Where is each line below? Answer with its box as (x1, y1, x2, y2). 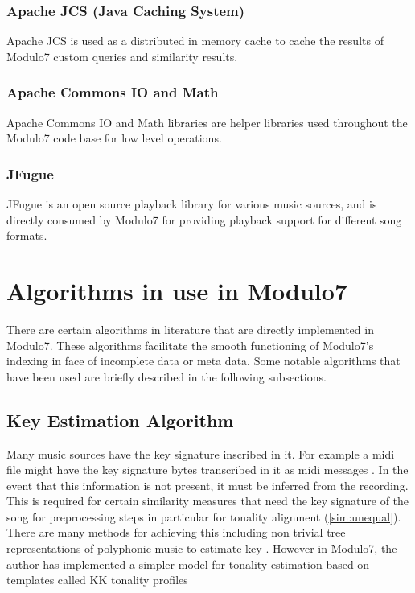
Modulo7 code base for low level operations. (6, 130, 222, 146)
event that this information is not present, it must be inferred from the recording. (6, 476, 409, 493)
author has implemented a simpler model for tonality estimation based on (6, 555, 370, 572)
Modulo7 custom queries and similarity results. (6, 47, 238, 64)
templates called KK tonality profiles (6, 571, 188, 588)
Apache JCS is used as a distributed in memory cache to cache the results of (6, 32, 384, 49)
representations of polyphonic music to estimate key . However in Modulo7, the (6, 540, 397, 557)
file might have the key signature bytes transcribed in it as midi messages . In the (6, 461, 409, 478)
